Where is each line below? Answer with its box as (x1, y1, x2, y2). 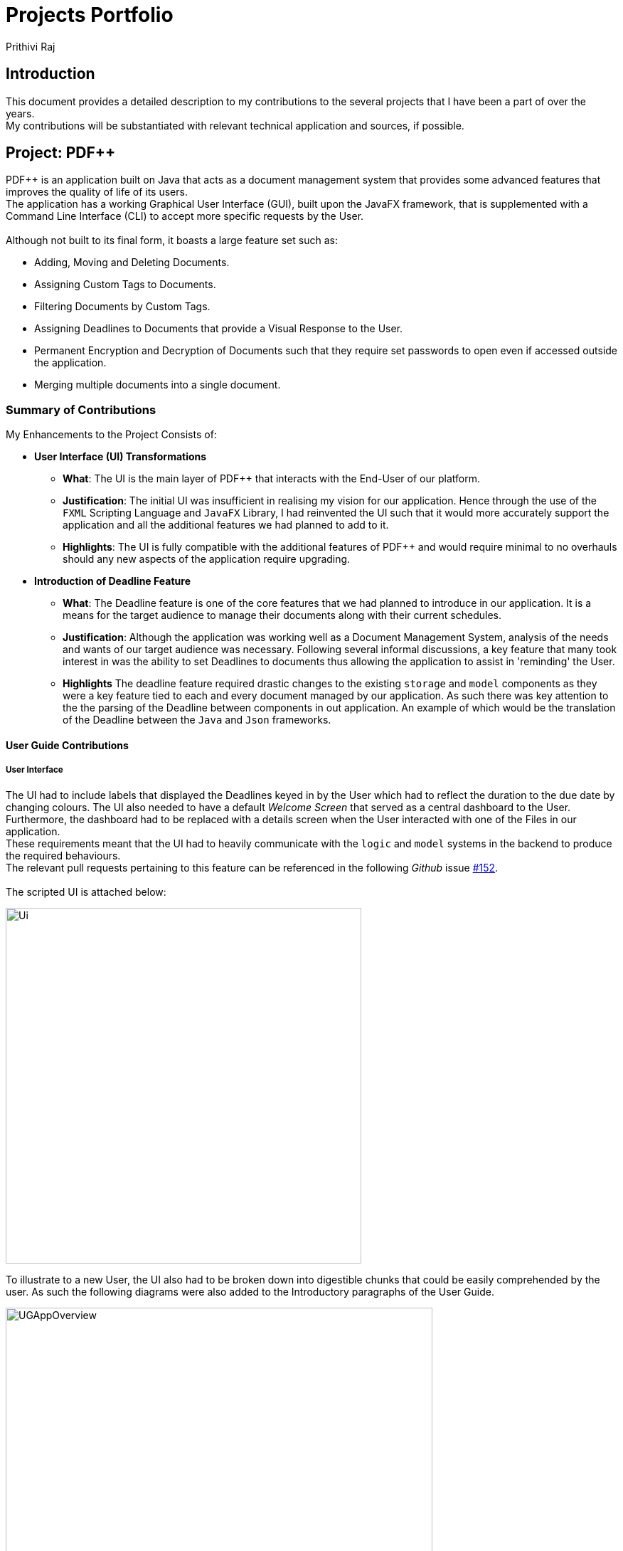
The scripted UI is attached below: (6, 885, 166, 898)
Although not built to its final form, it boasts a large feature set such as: (6, 234, 338, 247)
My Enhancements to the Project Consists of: (6, 428, 217, 441)
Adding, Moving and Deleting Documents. (34, 256, 230, 269)
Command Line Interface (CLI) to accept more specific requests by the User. (6, 210, 364, 223)
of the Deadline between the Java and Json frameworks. (63, 714, 331, 726)
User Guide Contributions (6, 739, 129, 751)
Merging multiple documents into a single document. (34, 379, 281, 391)
